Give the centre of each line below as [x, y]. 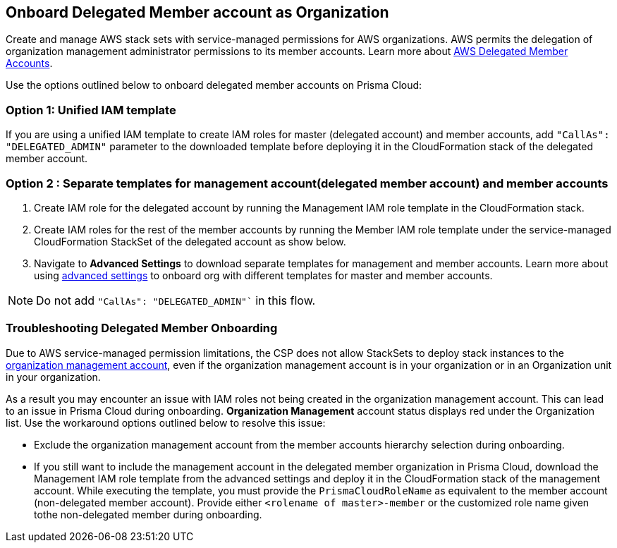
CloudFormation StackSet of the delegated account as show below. [190, 241]
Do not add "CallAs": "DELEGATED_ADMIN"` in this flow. [176, 300]
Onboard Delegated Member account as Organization [197, 12]
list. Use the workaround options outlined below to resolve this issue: [166, 422]
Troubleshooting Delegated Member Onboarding [142, 328]
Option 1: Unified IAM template [91, 110]
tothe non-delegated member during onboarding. [148, 514]
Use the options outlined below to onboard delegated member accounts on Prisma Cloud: [214, 85]
